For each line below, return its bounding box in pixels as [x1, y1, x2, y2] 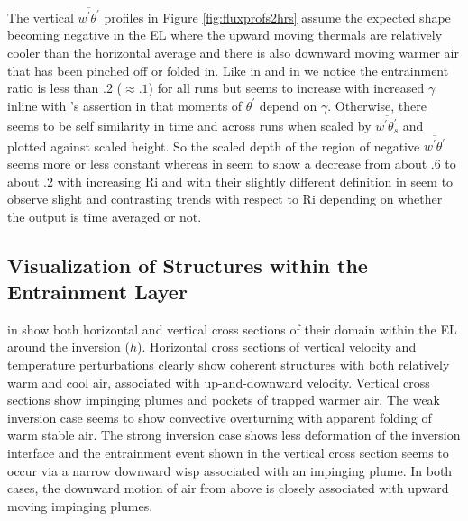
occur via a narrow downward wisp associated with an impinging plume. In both [7, 461, 453, 480]
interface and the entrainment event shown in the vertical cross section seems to [7, 443, 449, 462]
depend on [259, 96, 317, 114]
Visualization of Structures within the [7, 251, 368, 279]
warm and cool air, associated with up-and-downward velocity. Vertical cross [7, 372, 430, 391]
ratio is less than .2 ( [7, 78, 123, 97]
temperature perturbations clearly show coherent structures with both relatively [7, 355, 450, 374]
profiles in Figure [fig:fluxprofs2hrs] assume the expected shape [104, 7, 451, 26]
